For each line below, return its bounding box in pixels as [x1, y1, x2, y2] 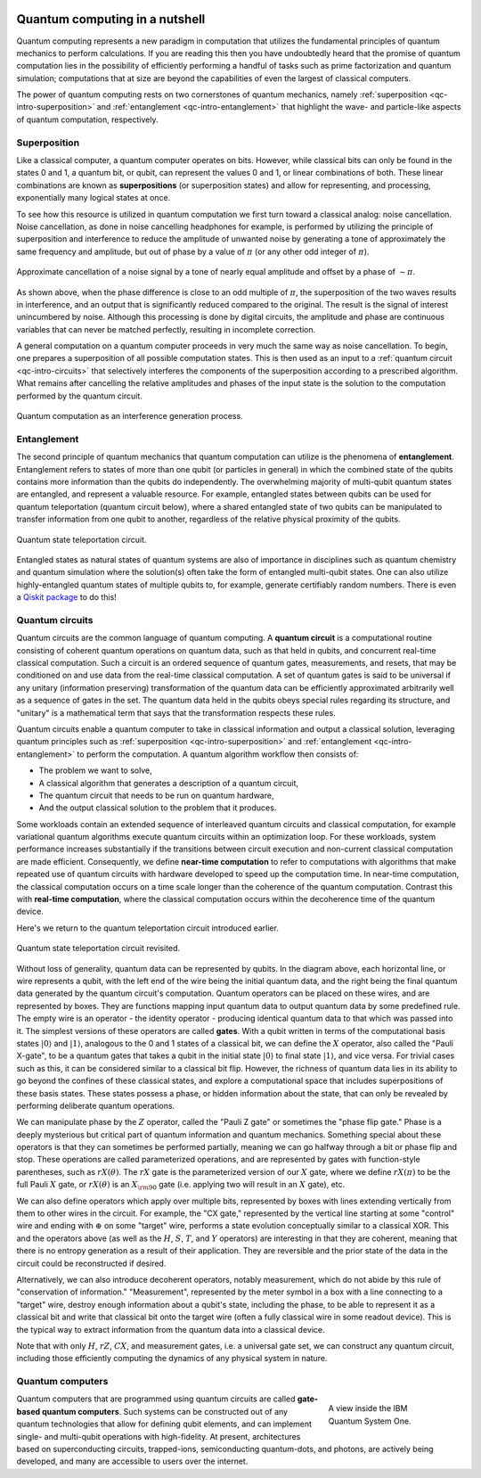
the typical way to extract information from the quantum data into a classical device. [16, 1324, 325, 1334]
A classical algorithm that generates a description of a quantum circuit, [38, 777, 298, 788]
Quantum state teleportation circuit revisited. [16, 943, 181, 954]
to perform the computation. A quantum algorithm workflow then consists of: [77, 749, 359, 760]
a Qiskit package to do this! [16, 592, 118, 603]
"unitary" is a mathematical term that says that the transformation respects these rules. [16, 707, 336, 718]
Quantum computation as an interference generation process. [16, 411, 244, 422]
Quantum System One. [328, 1416, 412, 1426]
